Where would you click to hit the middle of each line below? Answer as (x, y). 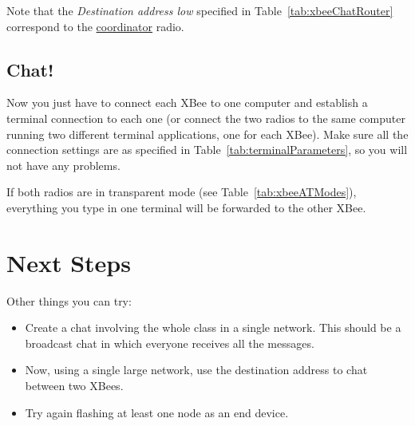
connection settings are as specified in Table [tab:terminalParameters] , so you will (207, 150)
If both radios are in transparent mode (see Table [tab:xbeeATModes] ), (182, 192)
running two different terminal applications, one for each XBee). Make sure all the (207, 134)
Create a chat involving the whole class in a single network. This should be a (213, 327)
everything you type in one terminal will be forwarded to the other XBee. (186, 207)
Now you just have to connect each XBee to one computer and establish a (187, 103)
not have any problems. (63, 165)
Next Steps (69, 262)
